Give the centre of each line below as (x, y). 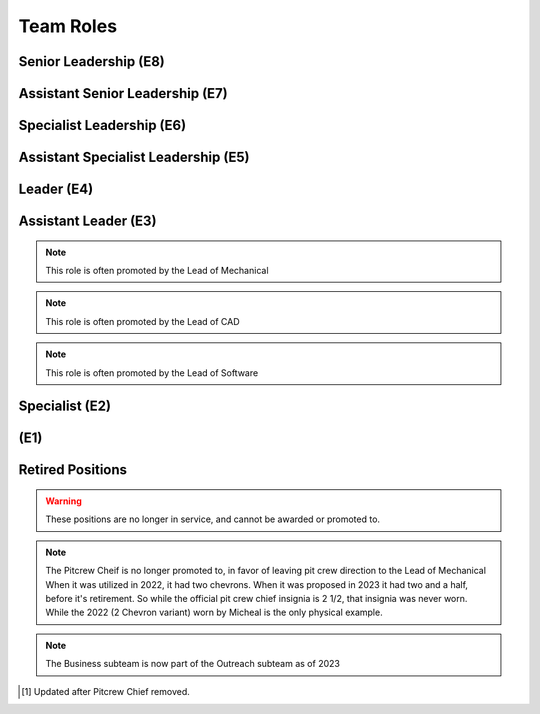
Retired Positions (73, 470)
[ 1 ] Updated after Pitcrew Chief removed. (105, 691)
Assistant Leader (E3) (87, 221)
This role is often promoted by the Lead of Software (152, 372)
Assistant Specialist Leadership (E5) (134, 157)
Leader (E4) (56, 189)
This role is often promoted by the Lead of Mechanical (157, 271)
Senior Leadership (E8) (91, 61)
